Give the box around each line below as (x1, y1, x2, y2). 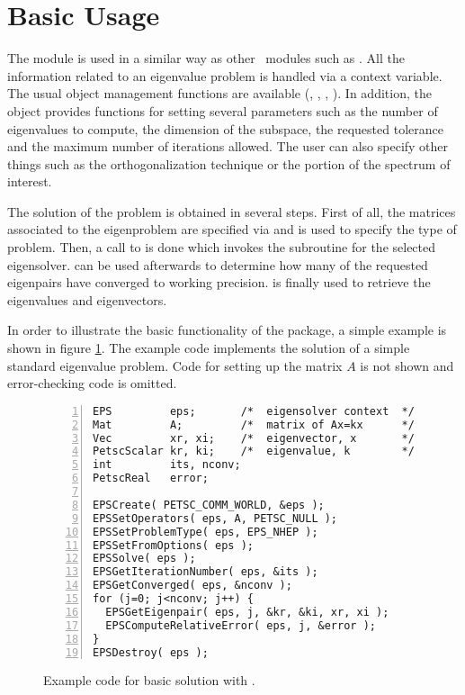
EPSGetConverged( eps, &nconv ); (93, 579, 292, 592)
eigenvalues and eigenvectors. (7, 290, 167, 309)
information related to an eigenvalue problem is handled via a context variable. (7, 66, 443, 85)
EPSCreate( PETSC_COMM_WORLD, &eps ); (93, 498, 325, 511)
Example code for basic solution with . (43, 671, 255, 690)
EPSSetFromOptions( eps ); (93, 538, 254, 552)
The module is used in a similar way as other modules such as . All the (7, 49, 405, 68)
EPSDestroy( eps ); (93, 645, 209, 659)
